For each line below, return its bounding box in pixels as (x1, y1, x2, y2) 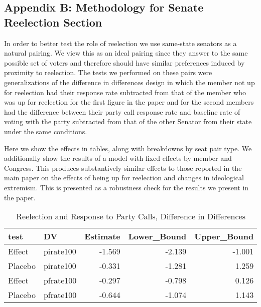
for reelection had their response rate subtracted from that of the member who (4, 87, 246, 97)
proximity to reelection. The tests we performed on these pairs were (4, 67, 212, 78)
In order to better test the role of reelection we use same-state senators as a (4, 38, 237, 48)
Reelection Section (4, 14, 102, 30)
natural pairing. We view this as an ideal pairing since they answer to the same (4, 48, 248, 58)
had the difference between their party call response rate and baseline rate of (4, 106, 240, 117)
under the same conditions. (4, 126, 87, 136)
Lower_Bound (128, 230, 187, 242)
